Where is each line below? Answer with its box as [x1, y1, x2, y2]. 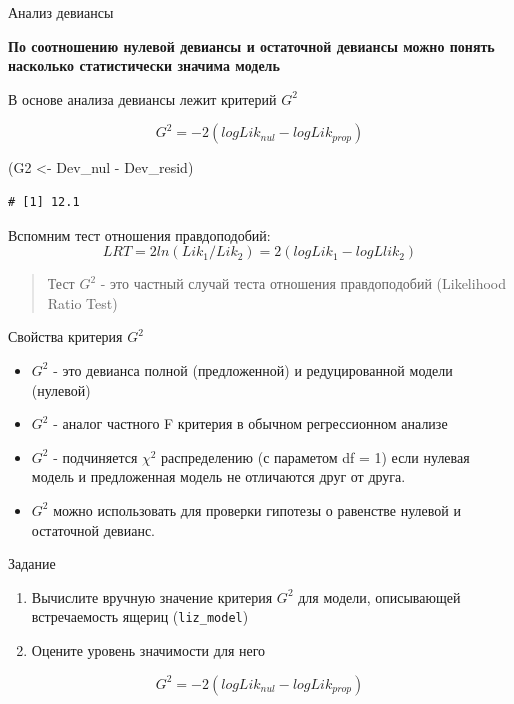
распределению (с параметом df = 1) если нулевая [161, 446, 470, 467]
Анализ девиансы [8, 2, 114, 22]
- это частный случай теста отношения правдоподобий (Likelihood [100, 273, 506, 294]
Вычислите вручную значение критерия [31, 586, 273, 607]
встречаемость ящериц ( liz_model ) [31, 606, 249, 627]
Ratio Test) [47, 292, 118, 313]
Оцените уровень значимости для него [31, 639, 266, 660]
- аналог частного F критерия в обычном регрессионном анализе [53, 413, 448, 434]
